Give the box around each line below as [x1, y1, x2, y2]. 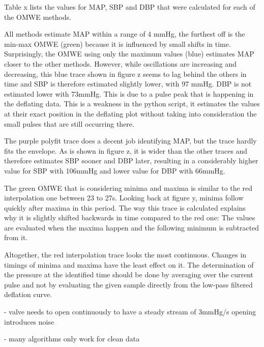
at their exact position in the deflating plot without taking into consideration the [4, 108, 257, 119]
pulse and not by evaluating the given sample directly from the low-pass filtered [4, 279, 253, 290]
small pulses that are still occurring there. [4, 118, 134, 129]
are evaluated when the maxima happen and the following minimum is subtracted [4, 222, 259, 233]
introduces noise [4, 316, 54, 327]
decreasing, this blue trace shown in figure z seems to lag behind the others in [4, 68, 247, 79]
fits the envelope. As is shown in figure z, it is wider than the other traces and [4, 145, 248, 156]
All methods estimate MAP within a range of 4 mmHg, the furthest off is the [4, 28, 245, 39]
